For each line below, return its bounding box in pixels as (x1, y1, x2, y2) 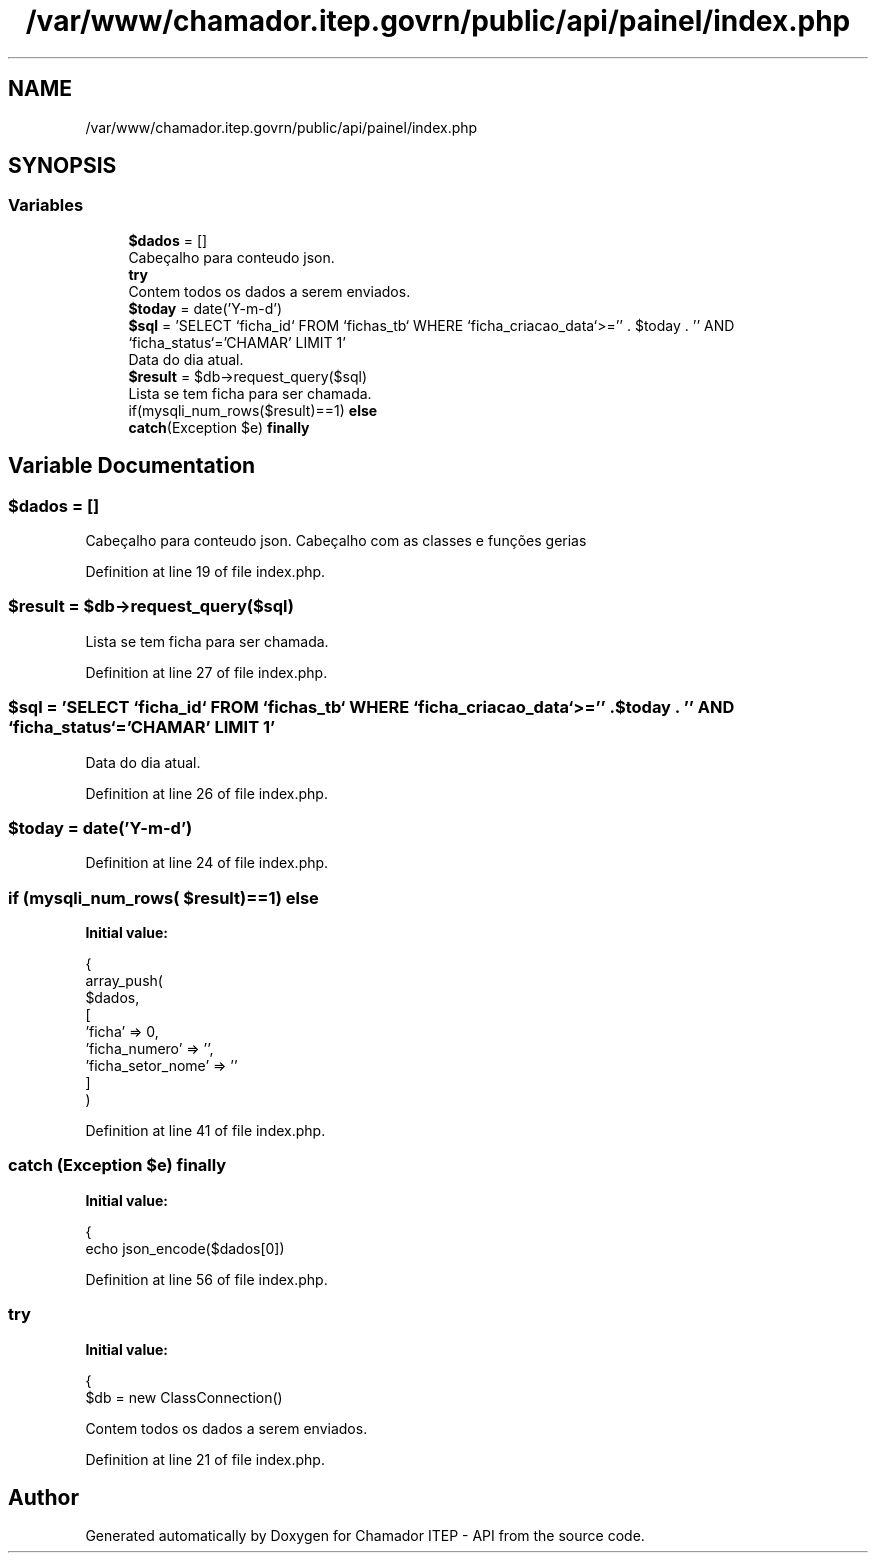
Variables (8, 195, 84, 216)
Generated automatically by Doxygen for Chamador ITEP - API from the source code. (85, 1527, 645, 1545)
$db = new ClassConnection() (85, 1388, 283, 1406)
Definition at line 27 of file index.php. (85, 663, 328, 681)
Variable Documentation (8, 453, 256, 479)
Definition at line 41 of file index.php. (85, 1122, 326, 1140)
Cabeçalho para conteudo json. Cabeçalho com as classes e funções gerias (85, 532, 587, 550)
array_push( (85, 972, 163, 990)
